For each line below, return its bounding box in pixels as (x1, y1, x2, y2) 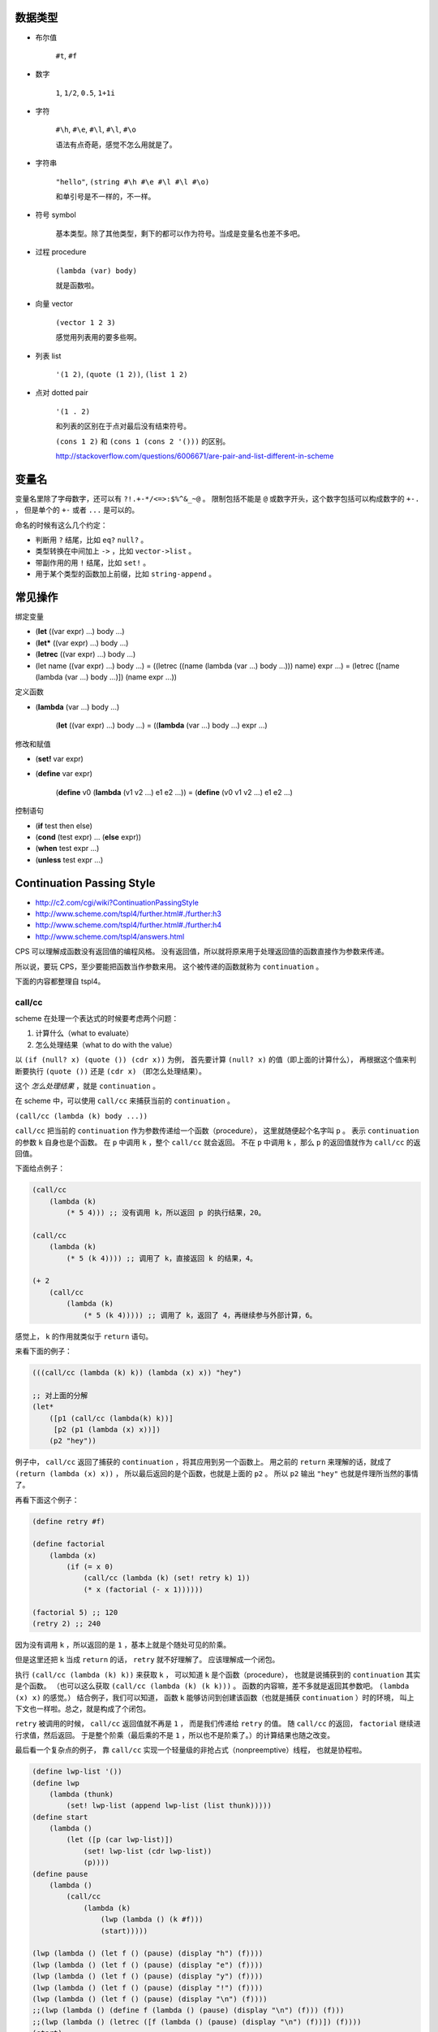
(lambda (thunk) (49, 1789, 114, 1799)
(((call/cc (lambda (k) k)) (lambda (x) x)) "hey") (32, 1368, 243, 1378)
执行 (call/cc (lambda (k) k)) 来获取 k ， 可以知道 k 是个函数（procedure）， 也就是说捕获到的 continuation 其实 (15, 1669, 421, 1679)
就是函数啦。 (55, 280, 99, 290)
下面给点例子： (15, 1163, 65, 1174)
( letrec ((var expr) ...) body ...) (35, 649, 136, 659)
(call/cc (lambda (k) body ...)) (15, 1111, 148, 1121)
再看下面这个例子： (15, 1495, 79, 1504)
